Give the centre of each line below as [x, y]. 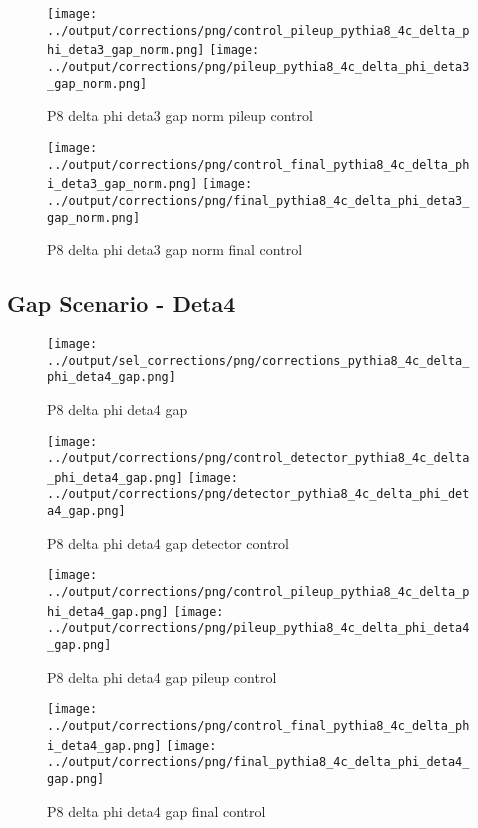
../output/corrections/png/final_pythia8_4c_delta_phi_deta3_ [258, 200]
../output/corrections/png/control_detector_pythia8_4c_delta [258, 458]
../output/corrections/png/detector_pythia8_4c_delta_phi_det [258, 494]
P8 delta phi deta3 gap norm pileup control [180, 115]
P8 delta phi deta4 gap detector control [168, 542]
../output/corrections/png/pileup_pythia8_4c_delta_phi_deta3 [258, 66]
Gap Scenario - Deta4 [121, 303]
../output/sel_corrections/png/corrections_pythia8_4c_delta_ [258, 360]
